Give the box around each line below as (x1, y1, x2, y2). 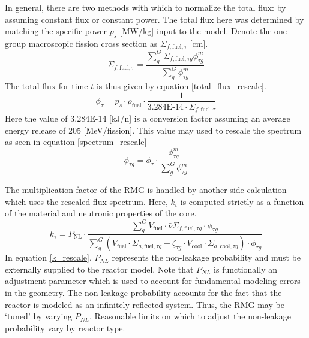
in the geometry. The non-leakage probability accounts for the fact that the (5, 286, 282, 298)
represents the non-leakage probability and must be (112, 251, 301, 264)
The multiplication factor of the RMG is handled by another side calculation (5, 183, 287, 196)
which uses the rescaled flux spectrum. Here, (5, 195, 168, 207)
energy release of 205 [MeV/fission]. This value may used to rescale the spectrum (5, 123, 302, 136)
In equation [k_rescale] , (5, 251, 92, 264)
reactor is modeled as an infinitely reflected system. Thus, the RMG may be (5, 298, 284, 310)
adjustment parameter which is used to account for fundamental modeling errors (5, 274, 301, 287)
